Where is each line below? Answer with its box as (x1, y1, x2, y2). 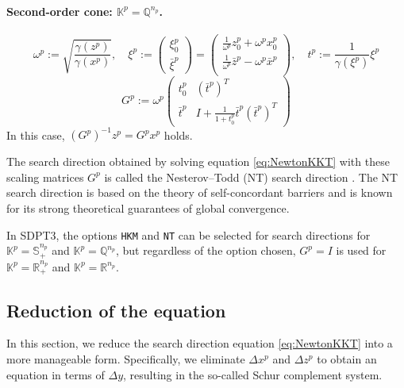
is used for (336, 242, 387, 259)
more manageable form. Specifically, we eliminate (6, 350, 245, 367)
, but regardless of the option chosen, (115, 242, 296, 259)
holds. (164, 126, 193, 143)
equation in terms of (6, 366, 105, 382)
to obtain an (317, 350, 377, 367)
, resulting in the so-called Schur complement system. (123, 366, 383, 382)
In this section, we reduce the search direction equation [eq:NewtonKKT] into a (6, 335, 393, 352)
